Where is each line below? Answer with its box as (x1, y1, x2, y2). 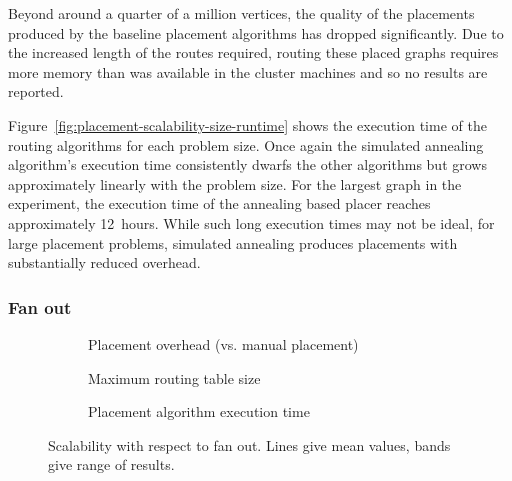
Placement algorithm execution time (88, 401, 310, 422)
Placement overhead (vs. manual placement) (88, 333, 359, 354)
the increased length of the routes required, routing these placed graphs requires (8, 42, 499, 63)
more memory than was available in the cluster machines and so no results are (8, 61, 488, 82)
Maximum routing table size (88, 367, 261, 388)
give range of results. (48, 454, 175, 475)
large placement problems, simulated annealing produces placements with (8, 232, 458, 253)
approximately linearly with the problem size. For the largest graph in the (8, 173, 462, 194)
